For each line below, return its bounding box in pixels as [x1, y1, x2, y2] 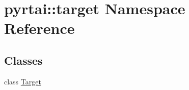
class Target [4, 76, 41, 86]
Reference [4, 18, 75, 38]
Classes [4, 52, 43, 68]
